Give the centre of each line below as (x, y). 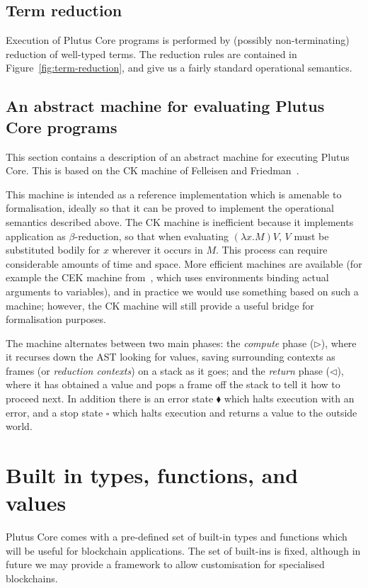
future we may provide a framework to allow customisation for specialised (165, 564)
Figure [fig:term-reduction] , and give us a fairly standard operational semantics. (179, 68)
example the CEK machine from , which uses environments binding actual (167, 277)
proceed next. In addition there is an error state (110, 398)
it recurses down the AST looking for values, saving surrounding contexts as (171, 357)
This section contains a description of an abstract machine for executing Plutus (178, 156)
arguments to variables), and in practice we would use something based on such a (182, 291)
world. (19, 426)
